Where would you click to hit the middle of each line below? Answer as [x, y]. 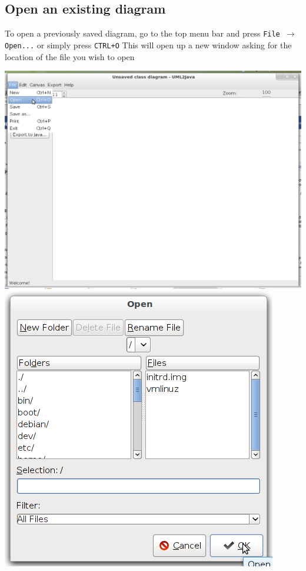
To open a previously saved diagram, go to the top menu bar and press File [142, 33]
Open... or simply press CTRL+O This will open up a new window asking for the [148, 44]
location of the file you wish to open [70, 56]
